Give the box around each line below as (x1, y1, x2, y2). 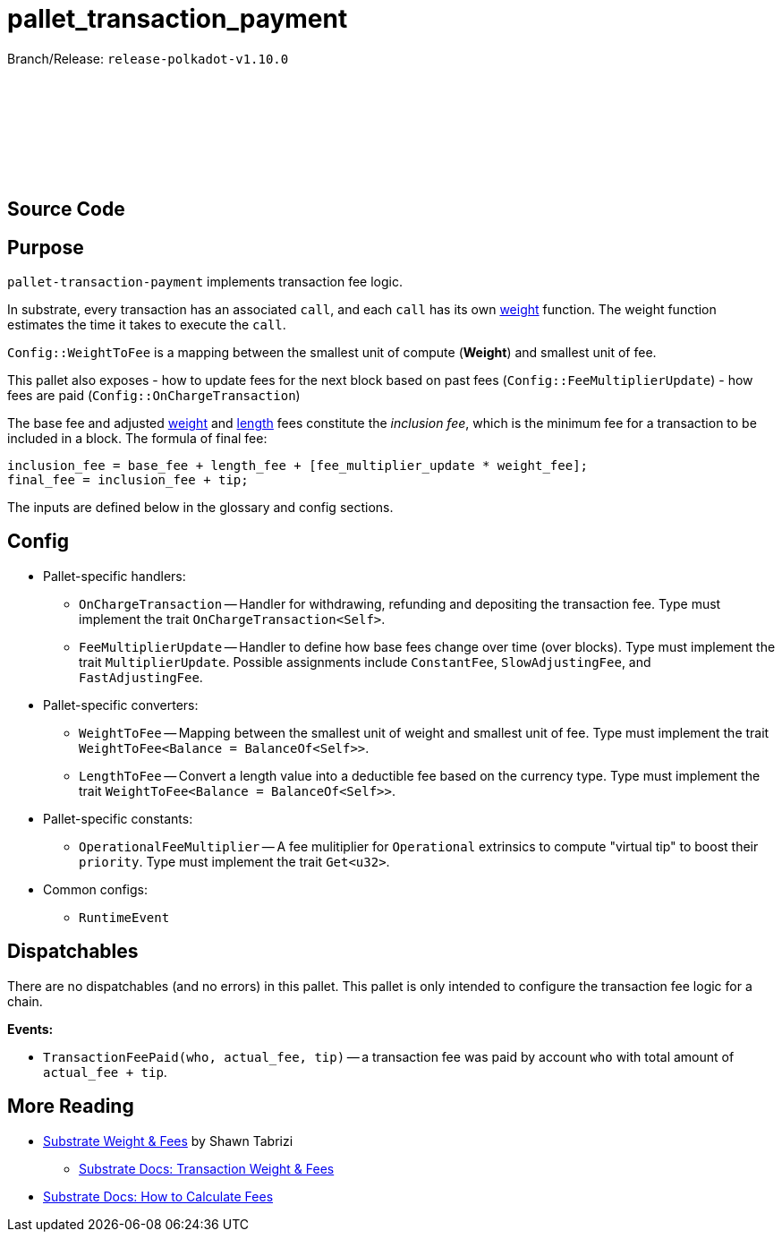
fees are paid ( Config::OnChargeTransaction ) (7, 388, 301, 404)
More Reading (7, 1095, 134, 1118)
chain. (7, 993, 43, 1009)
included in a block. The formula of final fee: (7, 431, 268, 447)
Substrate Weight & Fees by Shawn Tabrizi (43, 1132, 293, 1149)
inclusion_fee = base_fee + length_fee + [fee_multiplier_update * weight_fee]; (7, 458, 589, 474)
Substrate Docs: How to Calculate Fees (43, 1188, 274, 1204)
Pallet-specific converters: (43, 696, 199, 713)
